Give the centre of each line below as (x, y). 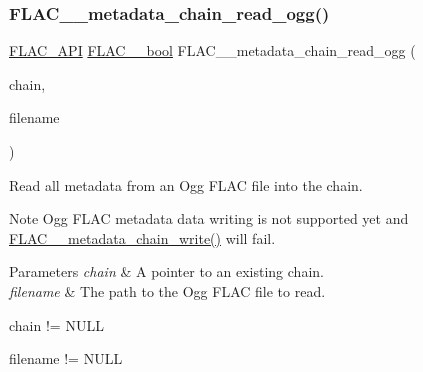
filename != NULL (66, 358)
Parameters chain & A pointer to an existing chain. (166, 271)
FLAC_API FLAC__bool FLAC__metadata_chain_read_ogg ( (212, 50)
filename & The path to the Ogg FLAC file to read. (167, 290)
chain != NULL (56, 324)
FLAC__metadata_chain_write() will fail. (142, 237)
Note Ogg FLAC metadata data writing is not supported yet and (209, 218)
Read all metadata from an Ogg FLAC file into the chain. (186, 184)
